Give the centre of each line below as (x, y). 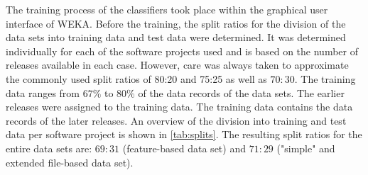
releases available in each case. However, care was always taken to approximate (177, 65)
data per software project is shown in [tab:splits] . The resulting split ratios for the (184, 134)
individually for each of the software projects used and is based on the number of (182, 51)
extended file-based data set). (70, 162)
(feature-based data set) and (184, 148)
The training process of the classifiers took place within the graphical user (167, 9)
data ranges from (43, 92)
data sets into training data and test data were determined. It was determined (176, 37)
